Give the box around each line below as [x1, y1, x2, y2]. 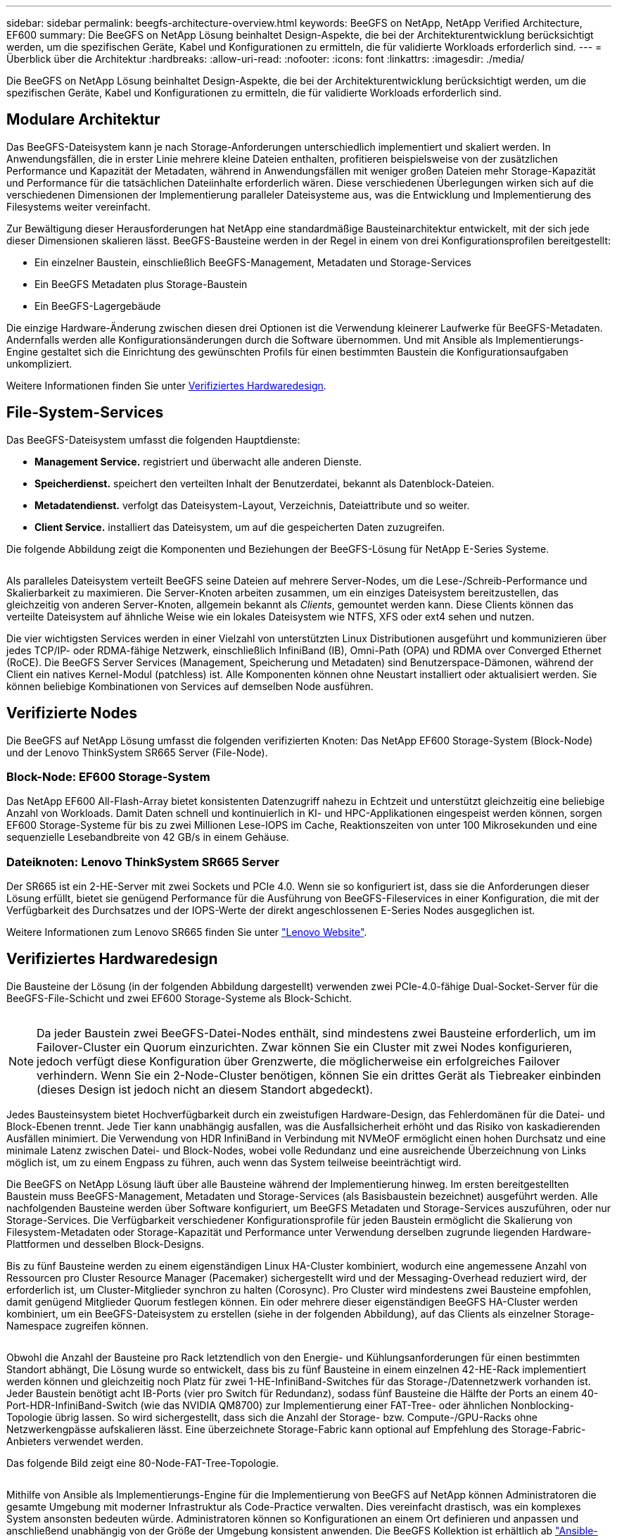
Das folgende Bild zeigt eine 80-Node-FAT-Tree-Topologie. [6, 1456, 279, 1469]
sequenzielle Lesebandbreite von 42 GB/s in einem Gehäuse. [6, 831, 289, 844]
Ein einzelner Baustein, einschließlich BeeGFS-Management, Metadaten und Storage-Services [34, 256, 472, 268]
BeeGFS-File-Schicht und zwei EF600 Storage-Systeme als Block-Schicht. [6, 992, 352, 1004]
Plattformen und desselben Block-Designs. [6, 1237, 205, 1250]
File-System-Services [6, 404, 164, 422]
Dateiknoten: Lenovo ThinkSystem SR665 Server [6, 854, 279, 869]
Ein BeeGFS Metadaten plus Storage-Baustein [34, 277, 248, 290]
